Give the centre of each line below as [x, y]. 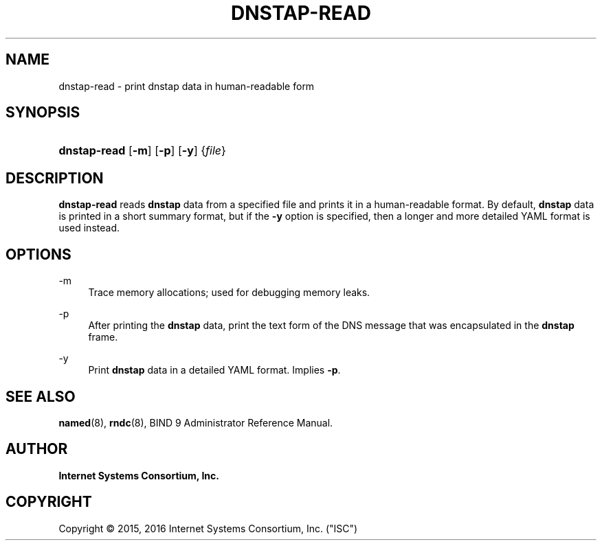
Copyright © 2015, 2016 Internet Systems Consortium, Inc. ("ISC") [208, 528]
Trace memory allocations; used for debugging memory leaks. [229, 293]
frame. [103, 337]
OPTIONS [38, 254]
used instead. [89, 228]
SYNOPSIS [43, 113]
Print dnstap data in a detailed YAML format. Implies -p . [214, 370]
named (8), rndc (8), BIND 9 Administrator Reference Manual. [196, 422]
